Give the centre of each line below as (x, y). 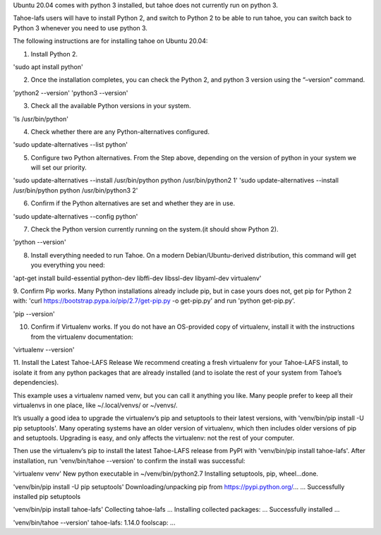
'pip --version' (34, 313)
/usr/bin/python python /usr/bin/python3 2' (75, 190)
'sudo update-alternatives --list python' (71, 145)
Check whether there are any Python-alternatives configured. (120, 131)
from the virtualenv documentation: (82, 337)
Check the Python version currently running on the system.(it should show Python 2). (155, 229)
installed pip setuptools (47, 497)
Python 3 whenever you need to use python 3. (80, 28)
